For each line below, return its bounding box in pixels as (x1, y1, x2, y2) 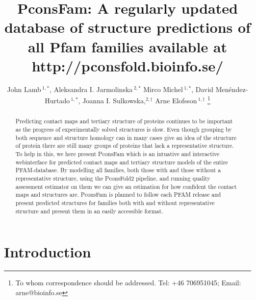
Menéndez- (215, 84, 248, 94)
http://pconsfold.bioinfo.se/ (31, 55, 224, 75)
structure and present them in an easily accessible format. (15, 207, 163, 215)
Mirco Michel (143, 84, 183, 94)
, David (191, 84, 214, 94)
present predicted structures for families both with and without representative (15, 198, 215, 207)
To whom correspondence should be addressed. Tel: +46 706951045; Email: (15, 277, 241, 288)
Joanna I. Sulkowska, (82, 95, 146, 105)
